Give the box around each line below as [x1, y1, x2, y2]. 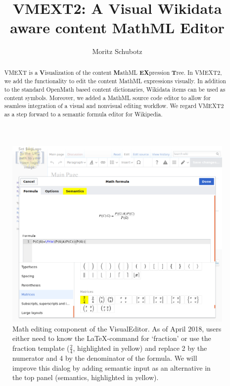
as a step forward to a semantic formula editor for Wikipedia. [4, 110, 163, 118]
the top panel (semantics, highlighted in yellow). [12, 372, 159, 383]
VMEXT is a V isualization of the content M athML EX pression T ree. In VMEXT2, [4, 68, 222, 77]
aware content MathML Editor [10, 17, 225, 38]
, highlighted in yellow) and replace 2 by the [73, 343, 207, 353]
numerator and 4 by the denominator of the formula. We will [12, 352, 197, 363]
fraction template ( [12, 343, 70, 353]
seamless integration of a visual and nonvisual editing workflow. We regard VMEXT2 [4, 102, 224, 110]
